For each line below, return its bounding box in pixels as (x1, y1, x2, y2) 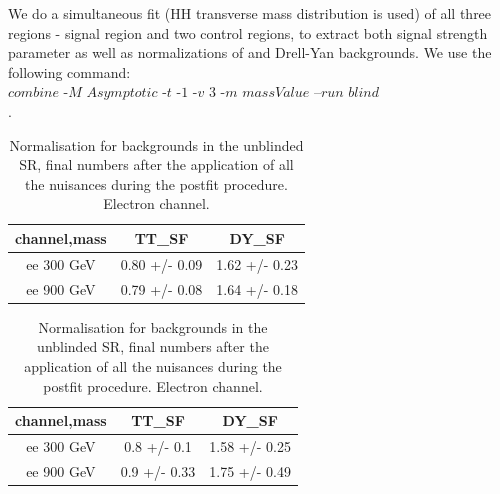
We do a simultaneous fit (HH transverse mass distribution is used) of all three (8, 3, 492, 23)
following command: (8, 61, 131, 82)
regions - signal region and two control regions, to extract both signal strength (8, 22, 488, 43)
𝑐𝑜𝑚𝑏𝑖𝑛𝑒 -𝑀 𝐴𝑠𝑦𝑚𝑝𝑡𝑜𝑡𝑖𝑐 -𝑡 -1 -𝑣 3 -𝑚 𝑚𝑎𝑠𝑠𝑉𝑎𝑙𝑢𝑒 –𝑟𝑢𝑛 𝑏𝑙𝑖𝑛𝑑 (8, 86, 379, 101)
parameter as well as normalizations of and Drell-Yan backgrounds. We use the (8, 42, 492, 63)
